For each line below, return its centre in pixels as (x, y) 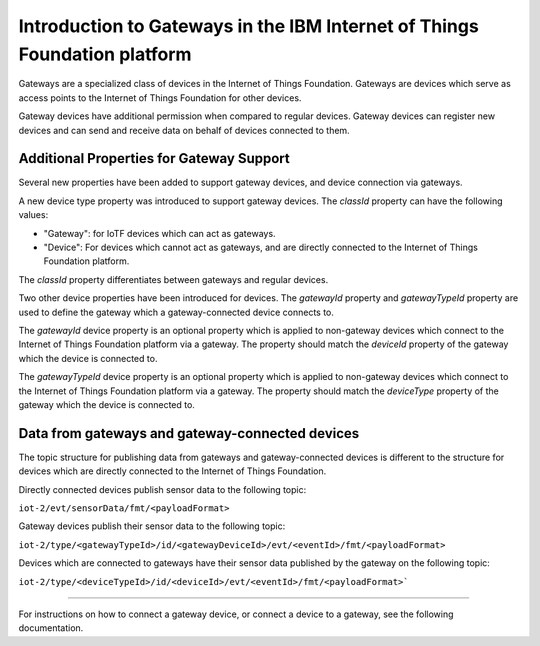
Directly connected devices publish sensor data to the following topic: (162, 489)
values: (33, 215)
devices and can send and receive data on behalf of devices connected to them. (184, 130)
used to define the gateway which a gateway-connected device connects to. (176, 312)
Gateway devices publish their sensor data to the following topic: (152, 526)
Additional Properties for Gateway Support (154, 158)
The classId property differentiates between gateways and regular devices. (173, 279)
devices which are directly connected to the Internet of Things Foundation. (172, 471)
